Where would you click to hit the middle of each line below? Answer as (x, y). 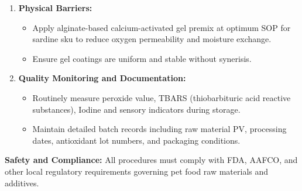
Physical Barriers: (55, 8)
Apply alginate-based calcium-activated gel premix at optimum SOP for (162, 27)
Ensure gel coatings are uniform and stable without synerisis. (142, 58)
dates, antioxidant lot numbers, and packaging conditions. (136, 140)
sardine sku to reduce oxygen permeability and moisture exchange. (152, 39)
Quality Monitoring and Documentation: (102, 78)
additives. (22, 183)
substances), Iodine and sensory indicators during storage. (136, 109)
